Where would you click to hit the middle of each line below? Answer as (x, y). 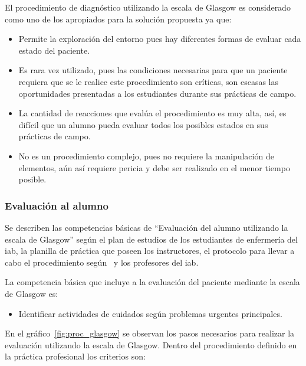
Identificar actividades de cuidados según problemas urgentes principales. (150, 313)
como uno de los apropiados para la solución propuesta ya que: (118, 19)
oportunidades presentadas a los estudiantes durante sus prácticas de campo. (157, 93)
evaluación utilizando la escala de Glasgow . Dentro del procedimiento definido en (151, 344)
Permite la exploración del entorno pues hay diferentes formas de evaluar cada (160, 39)
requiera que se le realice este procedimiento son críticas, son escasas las (149, 81)
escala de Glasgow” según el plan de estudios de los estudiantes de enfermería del (151, 239)
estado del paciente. (54, 50)
